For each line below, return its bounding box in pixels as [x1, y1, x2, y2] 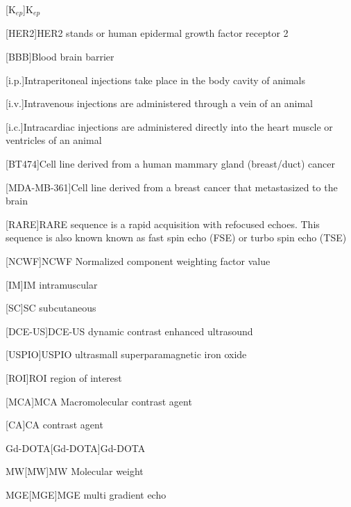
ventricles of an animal [6, 133, 102, 147]
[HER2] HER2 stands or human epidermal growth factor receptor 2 [6, 26, 289, 40]
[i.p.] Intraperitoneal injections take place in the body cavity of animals [6, 72, 305, 87]
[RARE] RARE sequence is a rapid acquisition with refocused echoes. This [6, 216, 320, 231]
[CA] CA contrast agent [6, 417, 103, 432]
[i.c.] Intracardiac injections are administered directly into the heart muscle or [6, 119, 333, 134]
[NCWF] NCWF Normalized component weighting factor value [6, 253, 271, 268]
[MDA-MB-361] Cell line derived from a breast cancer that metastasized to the [6, 179, 338, 194]
